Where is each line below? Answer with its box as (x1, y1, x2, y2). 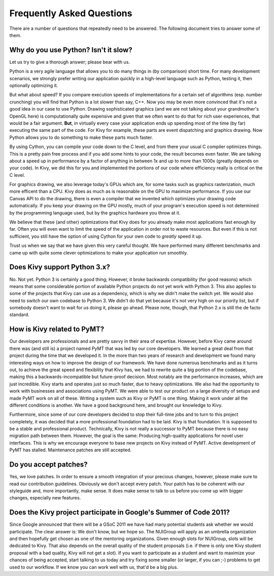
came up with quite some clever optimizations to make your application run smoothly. (9, 249, 188, 256)
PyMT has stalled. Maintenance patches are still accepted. (9, 447, 132, 453)
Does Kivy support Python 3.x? (9, 263, 110, 271)
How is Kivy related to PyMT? (9, 325, 105, 334)
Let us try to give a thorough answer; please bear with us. (9, 59, 130, 65)
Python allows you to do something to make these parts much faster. (9, 134, 153, 140)
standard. (9, 312, 30, 318)
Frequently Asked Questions (9, 8, 132, 19)
